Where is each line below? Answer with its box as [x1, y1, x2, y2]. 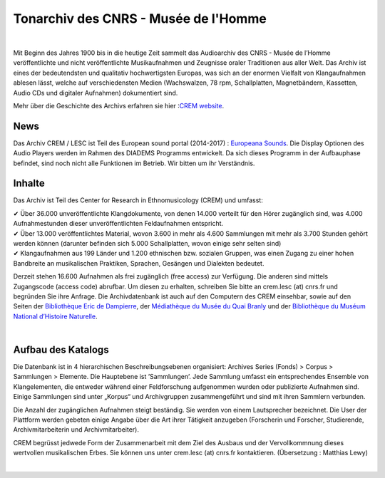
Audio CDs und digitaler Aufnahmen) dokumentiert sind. [13, 88, 178, 97]
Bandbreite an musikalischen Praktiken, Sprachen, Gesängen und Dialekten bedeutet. [13, 259, 265, 267]
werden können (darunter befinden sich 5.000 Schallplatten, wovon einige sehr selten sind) [13, 239, 282, 248]
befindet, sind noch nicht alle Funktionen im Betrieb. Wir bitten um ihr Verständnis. [13, 159, 255, 167]
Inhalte [13, 177, 46, 189]
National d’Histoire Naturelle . [13, 312, 98, 321]
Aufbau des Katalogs [13, 343, 110, 355]
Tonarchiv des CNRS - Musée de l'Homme [13, 11, 267, 26]
